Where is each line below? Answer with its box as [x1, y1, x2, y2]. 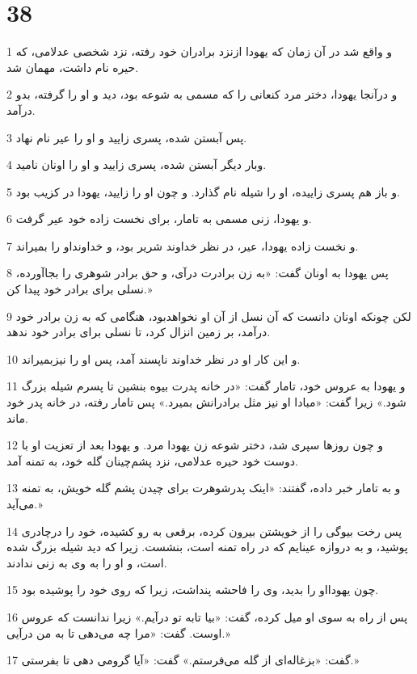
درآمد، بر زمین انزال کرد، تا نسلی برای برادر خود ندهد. [6, 323, 271, 340]
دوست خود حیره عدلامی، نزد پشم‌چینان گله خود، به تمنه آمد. [6, 452, 298, 469]
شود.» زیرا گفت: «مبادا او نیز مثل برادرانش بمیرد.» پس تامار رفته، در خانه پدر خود [6, 394, 406, 411]
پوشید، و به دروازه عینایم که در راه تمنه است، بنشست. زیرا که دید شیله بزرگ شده [6, 538, 408, 555]
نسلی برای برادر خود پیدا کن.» [6, 280, 153, 297]
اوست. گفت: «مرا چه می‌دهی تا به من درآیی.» [6, 624, 230, 641]
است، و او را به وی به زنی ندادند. [6, 554, 167, 571]
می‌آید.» [6, 495, 43, 512]
